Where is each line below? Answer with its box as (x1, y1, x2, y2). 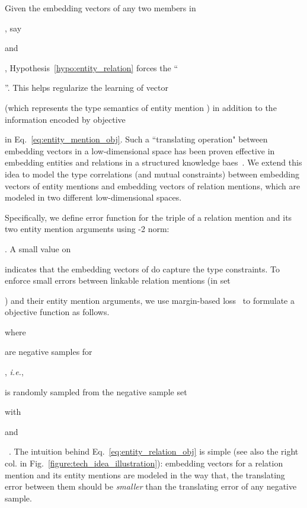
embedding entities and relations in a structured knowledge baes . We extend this (5, 156, 302, 169)
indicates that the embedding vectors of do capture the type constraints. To (5, 262, 280, 275)
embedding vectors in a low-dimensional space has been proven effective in (5, 144, 275, 157)
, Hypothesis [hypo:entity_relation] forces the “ (5, 61, 178, 74)
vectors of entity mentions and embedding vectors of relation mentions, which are (5, 179, 300, 192)
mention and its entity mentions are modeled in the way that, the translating (5, 468, 285, 481)
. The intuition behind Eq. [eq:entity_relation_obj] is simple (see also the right (9, 445, 299, 458)
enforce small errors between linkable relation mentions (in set (5, 274, 231, 287)
